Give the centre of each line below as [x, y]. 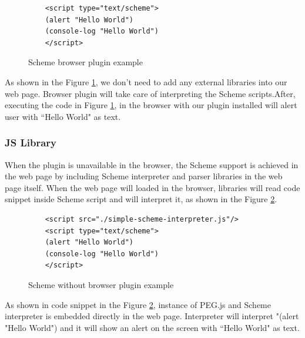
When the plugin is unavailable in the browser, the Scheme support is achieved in [152, 164]
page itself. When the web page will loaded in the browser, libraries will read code [152, 187]
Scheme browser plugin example [86, 62]
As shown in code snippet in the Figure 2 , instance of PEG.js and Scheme [138, 304]
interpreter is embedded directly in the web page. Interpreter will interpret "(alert [152, 316]
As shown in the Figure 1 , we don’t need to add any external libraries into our [146, 81]
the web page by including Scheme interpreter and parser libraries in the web [144, 176]
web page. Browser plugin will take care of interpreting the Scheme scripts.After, [150, 93]
